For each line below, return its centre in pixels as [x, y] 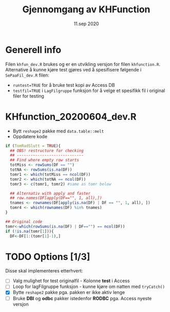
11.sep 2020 [86, 24]
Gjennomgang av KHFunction [86, 10]
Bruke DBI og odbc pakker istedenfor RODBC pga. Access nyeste [82, 298]
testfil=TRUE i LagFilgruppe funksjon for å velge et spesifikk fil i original [89, 90]
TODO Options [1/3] [48, 257]
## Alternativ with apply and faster [50, 193]
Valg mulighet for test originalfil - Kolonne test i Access [71, 281]
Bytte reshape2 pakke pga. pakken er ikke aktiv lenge [69, 292]
